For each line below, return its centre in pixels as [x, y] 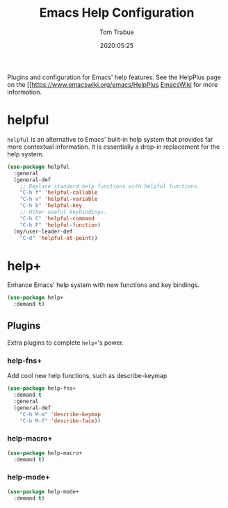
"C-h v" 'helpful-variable [59, 199]
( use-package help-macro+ [44, 453]
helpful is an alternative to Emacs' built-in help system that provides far [110, 139]
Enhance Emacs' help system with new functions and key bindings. [104, 285]
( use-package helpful [39, 167]
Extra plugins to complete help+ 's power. [65, 343]
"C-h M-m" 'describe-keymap [60, 414]
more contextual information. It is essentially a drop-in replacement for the [114, 147]
